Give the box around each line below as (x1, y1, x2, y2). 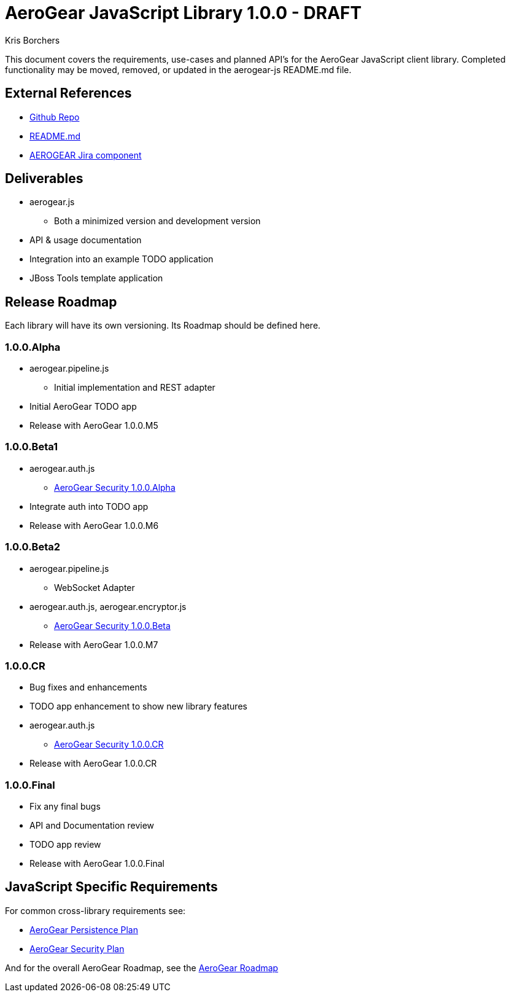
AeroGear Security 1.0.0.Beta (54, 620, 171, 631)
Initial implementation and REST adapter (54, 382, 215, 393)
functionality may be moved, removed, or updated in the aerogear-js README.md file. (5, 64, 352, 75)
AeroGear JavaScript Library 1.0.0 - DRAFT (5, 2, 362, 23)
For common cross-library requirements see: (5, 905, 186, 916)
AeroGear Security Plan (29, 943, 125, 954)
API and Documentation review (29, 820, 155, 831)
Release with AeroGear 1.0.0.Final (29, 858, 164, 869)
